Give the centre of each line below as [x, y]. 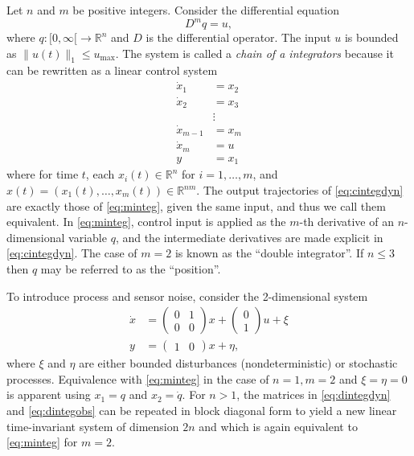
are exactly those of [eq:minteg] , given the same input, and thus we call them [196, 205]
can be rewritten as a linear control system [112, 70]
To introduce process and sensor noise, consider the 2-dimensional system [187, 296]
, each [100, 174]
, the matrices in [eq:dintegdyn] [314, 394]
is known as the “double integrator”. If [269, 253]
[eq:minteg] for [42, 442]
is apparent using [49, 394]
